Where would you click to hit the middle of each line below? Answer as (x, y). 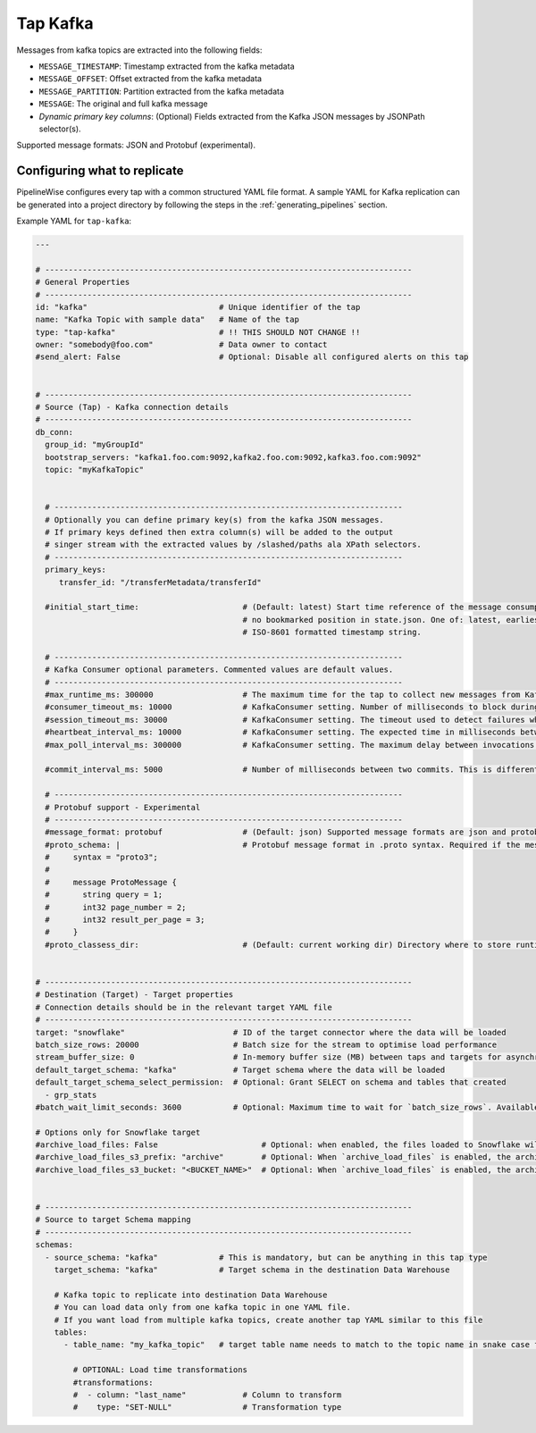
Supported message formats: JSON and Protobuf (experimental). (136, 145)
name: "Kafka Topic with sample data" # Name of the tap (167, 320)
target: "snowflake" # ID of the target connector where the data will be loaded (271, 1032)
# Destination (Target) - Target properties (134, 995)
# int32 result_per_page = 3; (125, 920)
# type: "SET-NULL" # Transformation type (207, 1408)
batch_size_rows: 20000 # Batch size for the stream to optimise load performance (266, 1044)
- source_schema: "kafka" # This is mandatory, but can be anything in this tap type (266, 1257)
